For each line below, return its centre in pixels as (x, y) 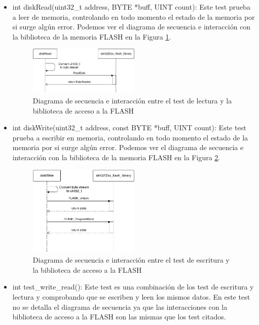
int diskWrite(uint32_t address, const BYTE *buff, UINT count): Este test (129, 128)
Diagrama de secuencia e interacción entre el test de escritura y (131, 260)
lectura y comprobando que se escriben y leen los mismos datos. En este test (131, 297)
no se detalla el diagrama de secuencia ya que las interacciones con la (120, 306)
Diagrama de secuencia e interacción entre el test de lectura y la (132, 100)
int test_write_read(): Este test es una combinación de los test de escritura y (133, 287)
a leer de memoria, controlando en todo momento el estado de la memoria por (134, 16)
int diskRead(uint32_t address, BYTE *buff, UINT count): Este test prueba (131, 7)
